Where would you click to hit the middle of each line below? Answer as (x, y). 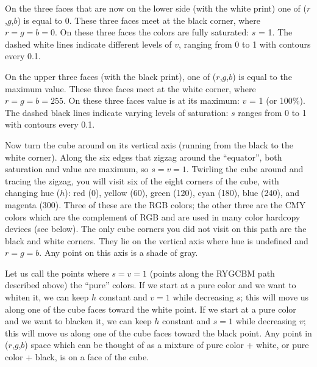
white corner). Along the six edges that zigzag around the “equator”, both (144, 157)
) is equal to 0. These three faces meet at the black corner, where (139, 20)
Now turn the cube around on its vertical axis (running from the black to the (149, 144)
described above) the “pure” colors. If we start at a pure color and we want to (151, 285)
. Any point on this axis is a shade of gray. (119, 253)
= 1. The (276, 32)
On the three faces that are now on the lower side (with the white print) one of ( (156, 8)
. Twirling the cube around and (245, 169)
